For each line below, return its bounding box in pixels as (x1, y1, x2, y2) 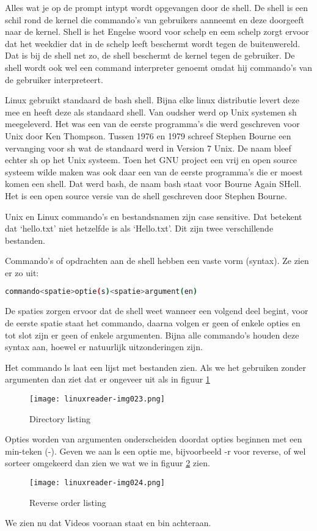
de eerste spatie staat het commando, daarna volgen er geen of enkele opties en (5, 316, 301, 329)
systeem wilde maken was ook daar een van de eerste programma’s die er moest (5, 165, 303, 178)
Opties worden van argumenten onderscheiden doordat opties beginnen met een (5, 433, 302, 445)
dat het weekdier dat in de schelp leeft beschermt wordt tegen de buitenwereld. (5, 37, 301, 49)
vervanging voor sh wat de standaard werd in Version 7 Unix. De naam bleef (5, 141, 291, 154)
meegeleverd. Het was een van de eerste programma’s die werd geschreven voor (5, 117, 300, 130)
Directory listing (29, 412, 90, 425)
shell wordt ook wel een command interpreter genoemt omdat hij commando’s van (5, 60, 313, 73)
